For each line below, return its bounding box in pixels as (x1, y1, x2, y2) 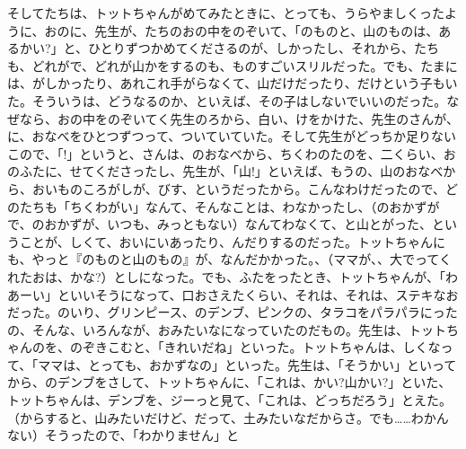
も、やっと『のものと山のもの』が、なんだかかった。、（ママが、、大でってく (7, 250, 452, 269)
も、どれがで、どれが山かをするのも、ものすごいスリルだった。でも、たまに (7, 56, 458, 75)
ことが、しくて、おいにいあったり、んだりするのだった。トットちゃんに (19, 232, 446, 251)
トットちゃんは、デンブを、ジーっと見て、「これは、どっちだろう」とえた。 (7, 391, 453, 409)
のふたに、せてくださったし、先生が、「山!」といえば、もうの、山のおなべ (7, 162, 444, 180)
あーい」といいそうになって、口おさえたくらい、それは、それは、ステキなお (7, 285, 459, 304)
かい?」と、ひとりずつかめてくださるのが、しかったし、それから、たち (19, 39, 439, 57)
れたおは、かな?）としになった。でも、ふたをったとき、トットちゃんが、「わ (7, 267, 458, 286)
